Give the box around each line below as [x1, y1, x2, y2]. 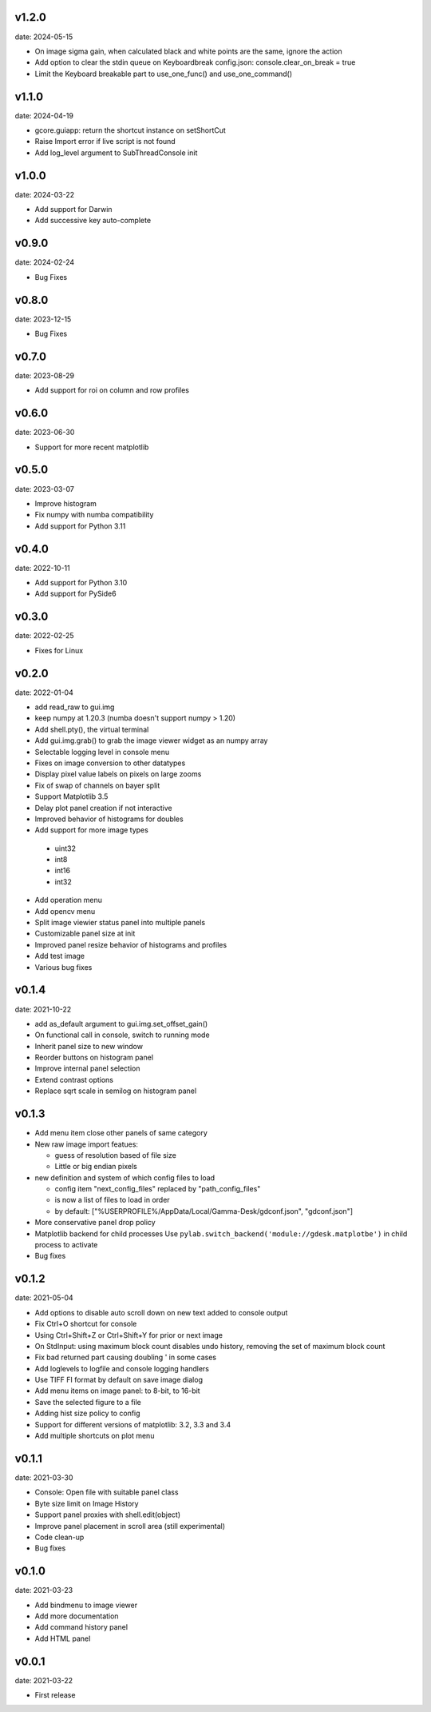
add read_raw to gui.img [34, 702, 115, 712]
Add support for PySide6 [34, 589, 117, 599]
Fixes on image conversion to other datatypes [34, 758, 186, 768]
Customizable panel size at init [34, 928, 136, 939]
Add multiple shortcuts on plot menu [34, 1431, 155, 1441]
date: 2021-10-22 [14, 1004, 72, 1014]
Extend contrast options [34, 1075, 113, 1084]
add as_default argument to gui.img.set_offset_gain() [34, 1019, 208, 1028]
